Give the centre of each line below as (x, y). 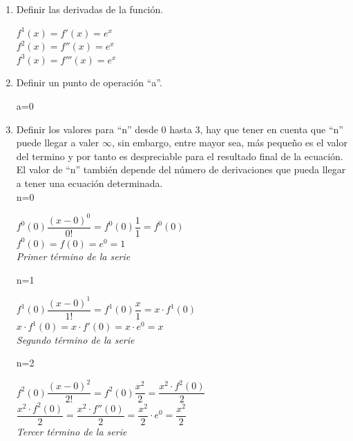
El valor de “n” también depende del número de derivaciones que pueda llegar (181, 169)
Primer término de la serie (73, 256)
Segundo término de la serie (75, 339)
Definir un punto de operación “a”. (89, 82)
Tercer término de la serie (71, 431)
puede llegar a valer (58, 143)
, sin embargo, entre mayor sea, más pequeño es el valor (229, 143)
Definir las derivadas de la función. (90, 9)
